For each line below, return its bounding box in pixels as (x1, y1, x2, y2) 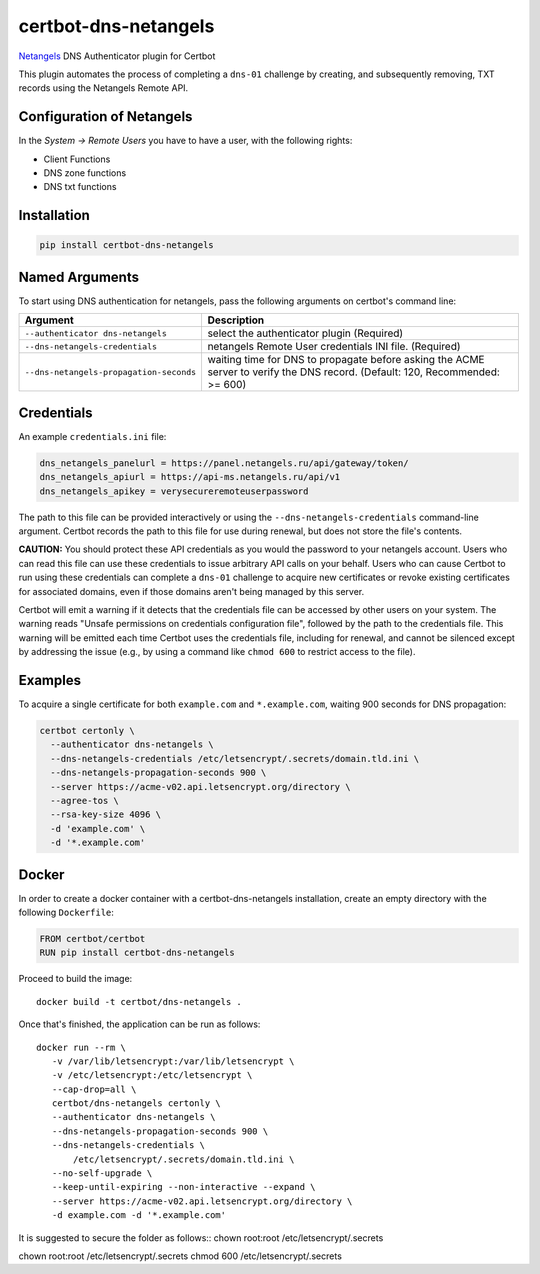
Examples (18, 671, 82, 689)
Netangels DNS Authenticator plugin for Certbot (18, 50, 216, 62)
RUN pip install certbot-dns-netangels (39, 947, 235, 959)
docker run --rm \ (36, 1041, 127, 1053)
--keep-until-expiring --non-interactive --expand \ (51, 1181, 316, 1193)
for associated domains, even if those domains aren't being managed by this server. (18, 585, 365, 597)
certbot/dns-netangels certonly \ (51, 1098, 222, 1109)
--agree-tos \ (50, 795, 120, 806)
